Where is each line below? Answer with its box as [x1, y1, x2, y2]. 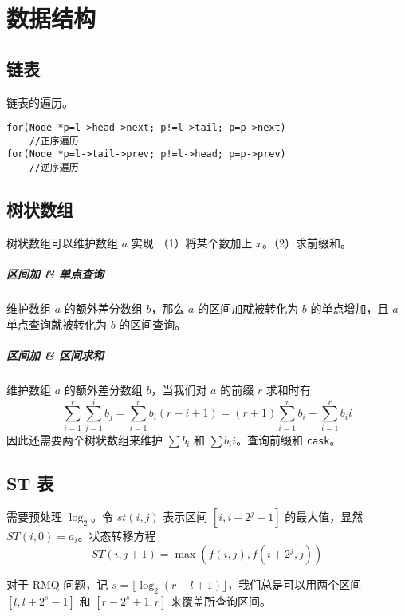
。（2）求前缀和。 [262, 235, 352, 251]
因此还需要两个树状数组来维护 [6, 431, 163, 448]
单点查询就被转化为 [6, 315, 107, 332]
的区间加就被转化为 [198, 300, 299, 317]
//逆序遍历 [29, 162, 79, 174]
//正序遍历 [29, 135, 79, 147]
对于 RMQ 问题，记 [6, 576, 108, 593]
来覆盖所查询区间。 [171, 592, 272, 609]
